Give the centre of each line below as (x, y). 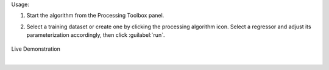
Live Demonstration (36, 49)
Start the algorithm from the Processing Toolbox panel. (95, 16)
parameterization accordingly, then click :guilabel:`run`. (96, 35)
